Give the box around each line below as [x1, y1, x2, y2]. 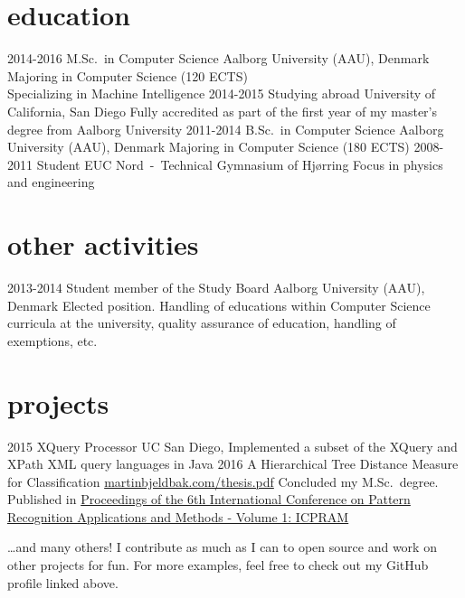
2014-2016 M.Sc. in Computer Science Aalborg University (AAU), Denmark [7, 49, 430, 68]
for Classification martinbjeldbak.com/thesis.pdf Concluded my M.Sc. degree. [7, 472, 439, 491]
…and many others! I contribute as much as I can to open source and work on [7, 537, 437, 556]
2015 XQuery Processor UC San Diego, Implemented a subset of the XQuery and [7, 436, 458, 455]
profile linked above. [7, 573, 119, 592]
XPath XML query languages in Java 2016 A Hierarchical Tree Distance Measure [7, 454, 459, 473]
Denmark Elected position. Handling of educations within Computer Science [7, 295, 431, 314]
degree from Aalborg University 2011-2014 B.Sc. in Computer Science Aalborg [7, 119, 444, 138]
